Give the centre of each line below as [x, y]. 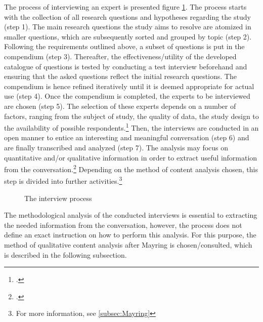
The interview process [58, 198]
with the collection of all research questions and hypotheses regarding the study [127, 16]
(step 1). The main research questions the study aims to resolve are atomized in [128, 27]
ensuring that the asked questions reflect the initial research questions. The [120, 76]
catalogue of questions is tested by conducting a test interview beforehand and [126, 66]
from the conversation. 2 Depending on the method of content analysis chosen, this [131, 168]
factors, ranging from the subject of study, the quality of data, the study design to [131, 116]
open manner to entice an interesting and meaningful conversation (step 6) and [127, 137]
